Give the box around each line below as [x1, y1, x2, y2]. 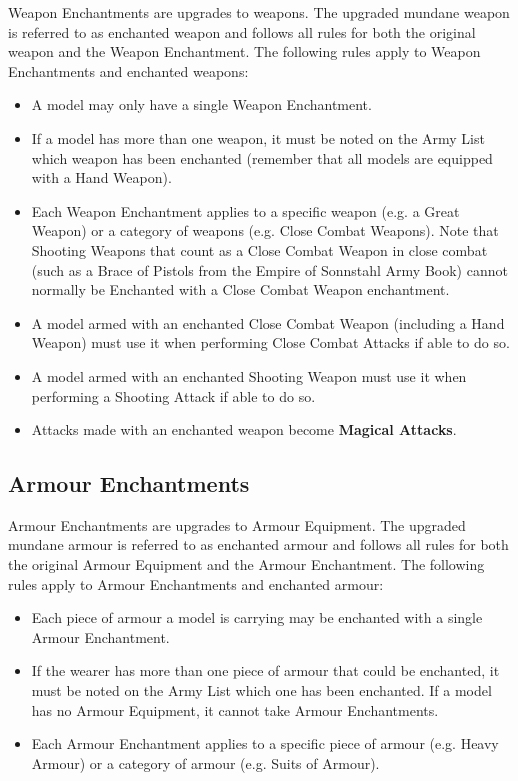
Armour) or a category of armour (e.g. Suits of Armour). [31, 752, 380, 773]
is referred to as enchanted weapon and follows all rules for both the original [8, 21, 476, 42]
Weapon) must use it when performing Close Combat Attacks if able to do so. [31, 332, 510, 353]
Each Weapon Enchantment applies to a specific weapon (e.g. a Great [31, 200, 460, 221]
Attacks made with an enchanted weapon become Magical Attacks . [31, 419, 457, 440]
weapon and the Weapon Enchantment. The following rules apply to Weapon [8, 41, 481, 62]
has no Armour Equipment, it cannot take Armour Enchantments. [31, 699, 439, 720]
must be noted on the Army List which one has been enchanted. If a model [31, 680, 492, 701]
